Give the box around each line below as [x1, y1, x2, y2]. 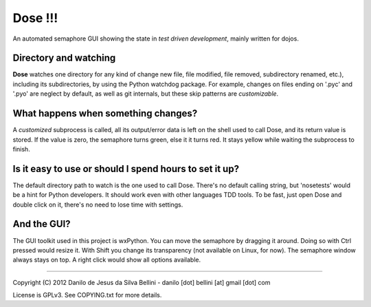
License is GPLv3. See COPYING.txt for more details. [12, 291, 162, 299]
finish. [12, 145, 30, 153]
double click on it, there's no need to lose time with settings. [12, 200, 183, 209]
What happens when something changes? [12, 107, 198, 120]
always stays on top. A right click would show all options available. [12, 255, 201, 264]
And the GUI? [12, 218, 71, 230]
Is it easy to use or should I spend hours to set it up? [12, 162, 240, 175]
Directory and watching [12, 52, 116, 64]
